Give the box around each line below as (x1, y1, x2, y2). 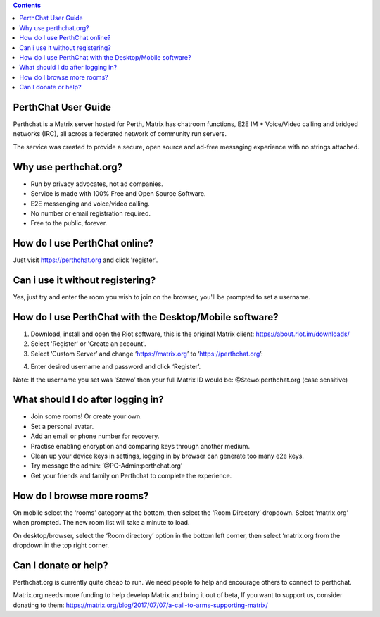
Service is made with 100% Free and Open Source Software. (30, 189, 206, 198)
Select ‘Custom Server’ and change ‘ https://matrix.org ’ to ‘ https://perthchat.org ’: (30, 349, 263, 358)
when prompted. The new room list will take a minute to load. (13, 518, 190, 527)
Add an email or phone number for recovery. (30, 432, 160, 440)
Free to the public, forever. (30, 219, 108, 228)
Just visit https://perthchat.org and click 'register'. (13, 256, 158, 264)
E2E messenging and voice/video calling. (30, 199, 151, 208)
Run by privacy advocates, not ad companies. (30, 180, 163, 188)
